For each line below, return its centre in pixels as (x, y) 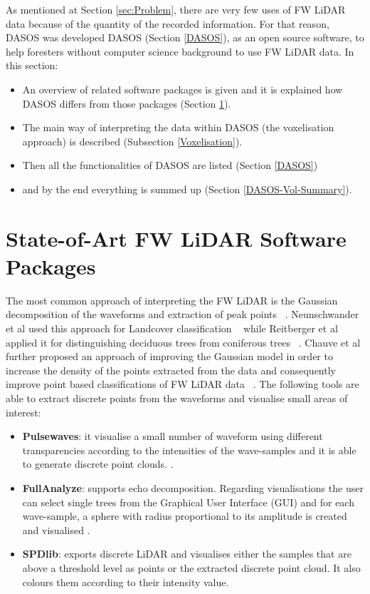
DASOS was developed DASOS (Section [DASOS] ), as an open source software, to (185, 37)
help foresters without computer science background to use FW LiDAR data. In (180, 51)
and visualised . (56, 529)
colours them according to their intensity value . (126, 582)
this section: (32, 65)
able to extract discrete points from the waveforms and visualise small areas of (177, 398)
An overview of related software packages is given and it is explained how (183, 89)
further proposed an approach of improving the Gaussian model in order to (169, 356)
